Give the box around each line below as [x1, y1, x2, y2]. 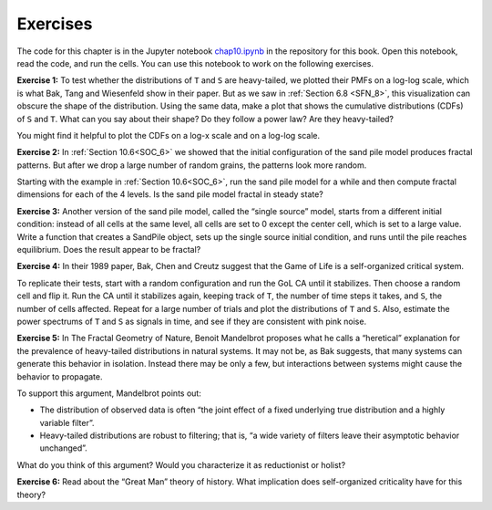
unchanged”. [39, 442, 88, 453]
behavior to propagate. [16, 370, 103, 382]
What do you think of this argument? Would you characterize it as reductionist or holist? [16, 459, 346, 470]
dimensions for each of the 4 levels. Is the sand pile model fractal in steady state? [16, 189, 323, 200]
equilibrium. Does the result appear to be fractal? [16, 245, 201, 255]
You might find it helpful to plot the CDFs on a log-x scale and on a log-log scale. [16, 130, 321, 141]
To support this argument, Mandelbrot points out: [16, 388, 202, 399]
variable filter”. [39, 417, 95, 428]
